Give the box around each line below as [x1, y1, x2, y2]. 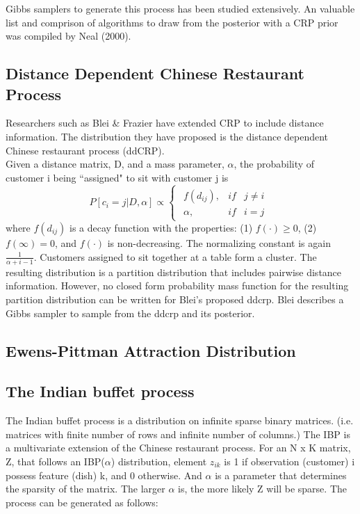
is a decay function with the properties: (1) [69, 220, 253, 234]
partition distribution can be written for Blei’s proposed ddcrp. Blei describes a [6, 292, 344, 307]
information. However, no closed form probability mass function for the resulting [6, 278, 349, 293]
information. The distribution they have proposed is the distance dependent [6, 129, 329, 143]
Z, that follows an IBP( [6, 453, 105, 468]
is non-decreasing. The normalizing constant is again [107, 235, 331, 250]
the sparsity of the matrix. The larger [6, 481, 165, 496]
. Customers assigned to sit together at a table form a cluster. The [33, 249, 317, 264]
